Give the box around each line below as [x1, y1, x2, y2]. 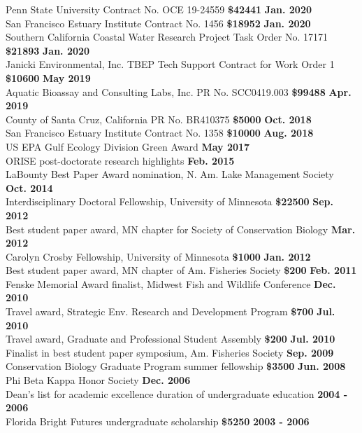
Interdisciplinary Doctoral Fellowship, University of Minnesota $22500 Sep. [6, 194, 334, 209]
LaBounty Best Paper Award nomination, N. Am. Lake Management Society [6, 167, 334, 181]
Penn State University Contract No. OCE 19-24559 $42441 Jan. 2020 [6, 2, 312, 16]
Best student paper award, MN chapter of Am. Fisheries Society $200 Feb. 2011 [6, 263, 357, 277]
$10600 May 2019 [6, 70, 91, 85]
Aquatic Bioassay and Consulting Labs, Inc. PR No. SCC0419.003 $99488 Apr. [6, 84, 352, 99]
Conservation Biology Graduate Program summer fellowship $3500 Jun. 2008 [6, 359, 346, 373]
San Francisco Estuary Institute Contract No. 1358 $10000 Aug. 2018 [6, 125, 314, 140]
